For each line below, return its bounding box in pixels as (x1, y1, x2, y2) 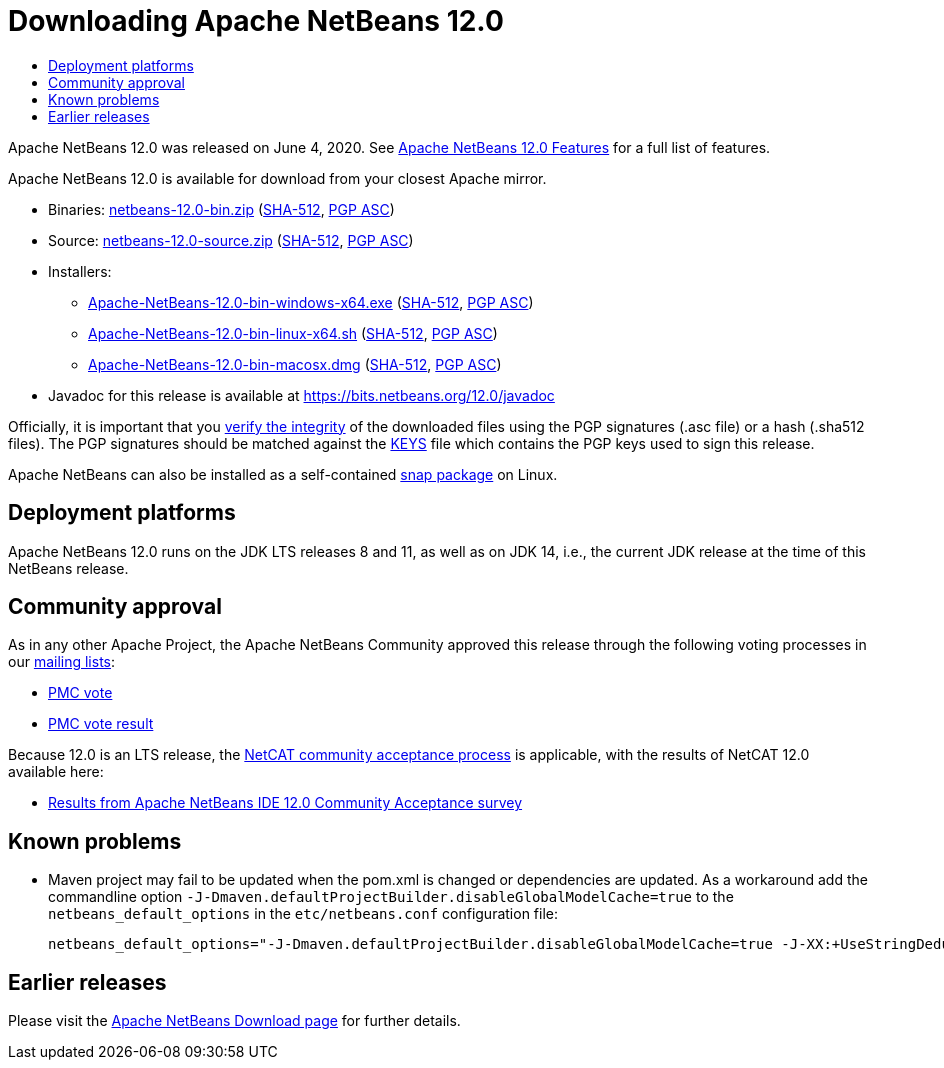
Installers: (48, 262, 112, 280)
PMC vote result (48, 715, 154, 733)
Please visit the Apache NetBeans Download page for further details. (8, 1012, 461, 1030)
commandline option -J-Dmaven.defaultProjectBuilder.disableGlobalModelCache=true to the (48, 888, 734, 906)
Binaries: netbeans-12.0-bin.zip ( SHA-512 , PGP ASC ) (48, 200, 395, 218)
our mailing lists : (8, 653, 116, 671)
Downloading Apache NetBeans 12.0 (8, 4, 504, 38)
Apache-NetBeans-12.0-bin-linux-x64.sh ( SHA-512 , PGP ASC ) (88, 324, 498, 342)
